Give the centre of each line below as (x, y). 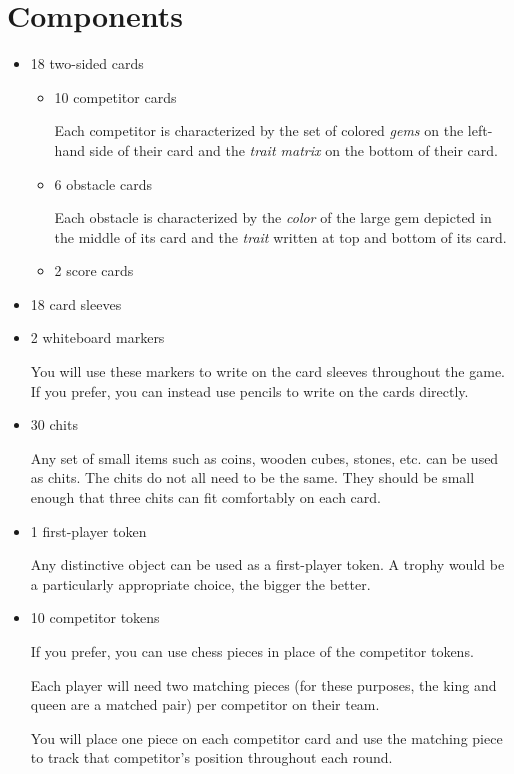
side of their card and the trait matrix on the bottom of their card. (293, 149)
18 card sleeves (76, 303)
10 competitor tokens (95, 617)
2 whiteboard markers (97, 337)
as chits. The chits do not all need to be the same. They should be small (252, 477)
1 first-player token (88, 530)
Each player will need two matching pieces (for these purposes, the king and (263, 684)
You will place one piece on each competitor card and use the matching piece (266, 737)
